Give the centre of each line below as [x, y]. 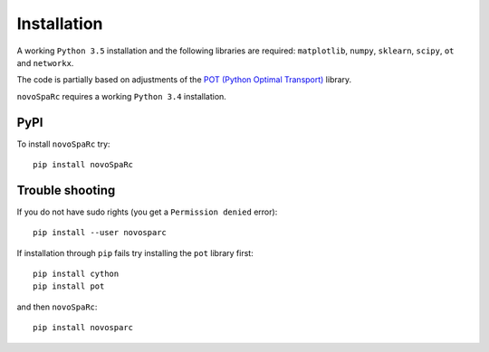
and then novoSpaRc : [57, 307]
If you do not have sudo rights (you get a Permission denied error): [147, 212]
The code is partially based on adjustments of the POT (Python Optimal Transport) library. [184, 80]
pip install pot [69, 286]
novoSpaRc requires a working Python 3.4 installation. [121, 96]
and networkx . [45, 62]
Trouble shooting [66, 190]
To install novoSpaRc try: [63, 144]
